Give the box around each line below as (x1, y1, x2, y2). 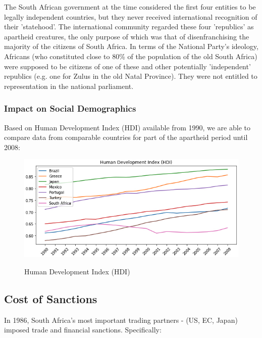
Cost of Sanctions (4, 291, 97, 306)
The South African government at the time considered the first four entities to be (4, 2, 256, 12)
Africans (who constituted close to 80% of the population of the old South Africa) (4, 51, 257, 61)
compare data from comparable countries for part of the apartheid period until (4, 132, 248, 142)
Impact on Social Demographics (4, 102, 136, 115)
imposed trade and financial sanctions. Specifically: (4, 324, 162, 335)
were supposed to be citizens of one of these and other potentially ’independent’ (4, 61, 251, 71)
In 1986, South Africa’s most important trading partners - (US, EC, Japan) (4, 314, 238, 325)
